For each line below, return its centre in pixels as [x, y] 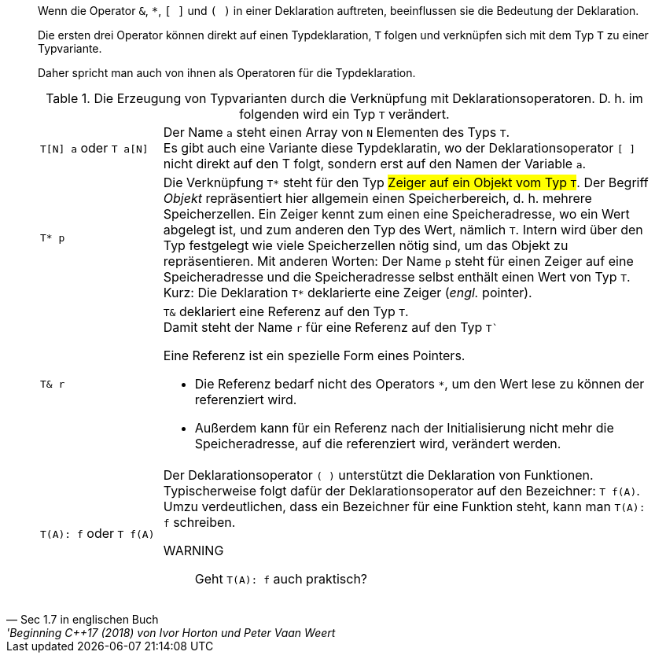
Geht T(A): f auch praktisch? [281, 579]
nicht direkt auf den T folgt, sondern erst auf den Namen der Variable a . [375, 164]
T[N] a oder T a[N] [94, 148]
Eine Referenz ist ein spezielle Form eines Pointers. [314, 355]
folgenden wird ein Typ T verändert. [344, 114]
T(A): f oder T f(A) [98, 533]
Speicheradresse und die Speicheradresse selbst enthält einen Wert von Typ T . [397, 277]
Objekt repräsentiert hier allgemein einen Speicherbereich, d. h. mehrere [377, 198]
